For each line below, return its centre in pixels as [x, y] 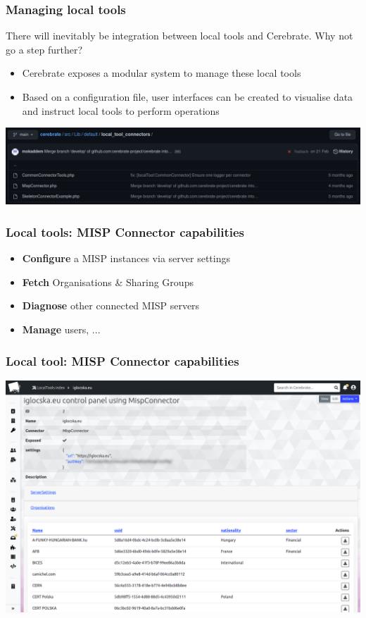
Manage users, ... [61, 329]
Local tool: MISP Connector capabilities [122, 360]
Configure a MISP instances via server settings [126, 258]
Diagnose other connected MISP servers [111, 305]
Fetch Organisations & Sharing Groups [108, 282]
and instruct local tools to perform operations [121, 110]
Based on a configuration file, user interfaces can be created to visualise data [188, 97]
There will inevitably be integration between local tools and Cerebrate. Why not [179, 36]
